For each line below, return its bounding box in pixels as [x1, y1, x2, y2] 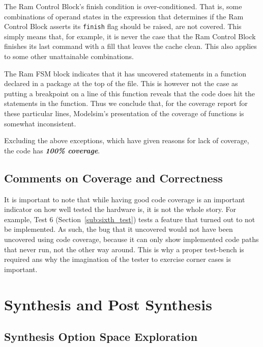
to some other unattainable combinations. [4, 51, 134, 62]
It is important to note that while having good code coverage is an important [4, 194, 245, 204]
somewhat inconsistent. [4, 118, 76, 128]
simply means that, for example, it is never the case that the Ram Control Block [4, 31, 256, 41]
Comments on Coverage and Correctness [4, 170, 223, 185]
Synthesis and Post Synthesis [4, 293, 212, 314]
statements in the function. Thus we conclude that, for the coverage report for [4, 98, 248, 109]
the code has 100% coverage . [4, 145, 100, 155]
